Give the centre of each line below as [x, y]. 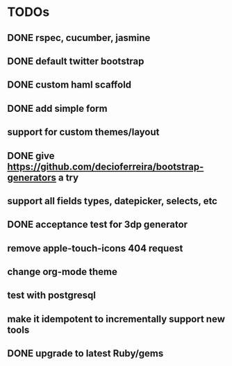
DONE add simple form [57, 108]
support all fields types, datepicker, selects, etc [112, 201]
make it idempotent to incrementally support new [116, 319]
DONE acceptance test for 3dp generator [98, 225]
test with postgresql [51, 296]
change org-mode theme [63, 272]
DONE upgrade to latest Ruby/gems [85, 354]
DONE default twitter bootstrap [76, 61]
